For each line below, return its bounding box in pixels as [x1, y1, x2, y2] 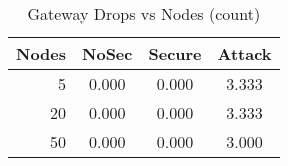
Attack [217, 42, 272, 65]
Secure [148, 42, 202, 65]
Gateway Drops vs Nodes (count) [27, 2, 261, 25]
